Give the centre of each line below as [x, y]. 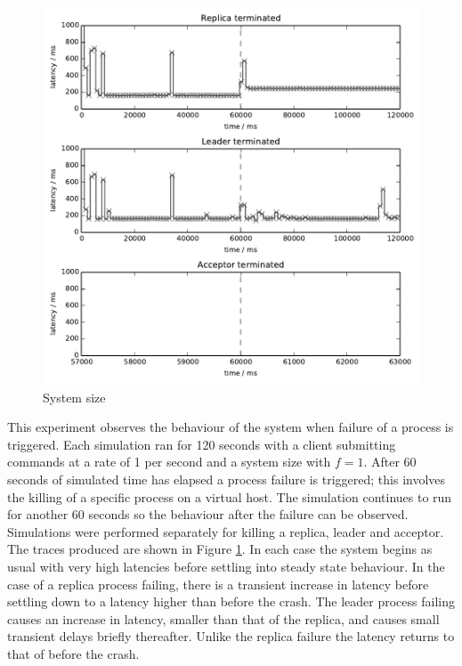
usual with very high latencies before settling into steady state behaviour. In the [226, 566]
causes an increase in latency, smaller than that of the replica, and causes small [223, 618]
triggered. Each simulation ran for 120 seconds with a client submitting [202, 444]
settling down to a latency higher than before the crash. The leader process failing [231, 601]
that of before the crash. [73, 653]
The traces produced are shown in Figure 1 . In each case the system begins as [220, 549]
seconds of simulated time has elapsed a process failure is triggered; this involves [227, 479]
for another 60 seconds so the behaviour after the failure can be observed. [208, 514]
